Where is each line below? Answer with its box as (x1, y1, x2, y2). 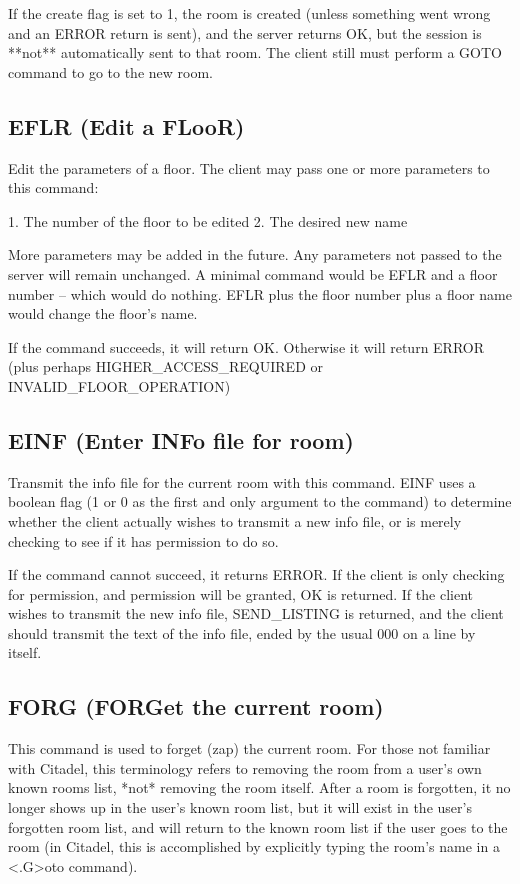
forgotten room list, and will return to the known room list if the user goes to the (8, 816, 508, 837)
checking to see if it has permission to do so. (8, 530, 279, 551)
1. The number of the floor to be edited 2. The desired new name (8, 210, 408, 231)
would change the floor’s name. (8, 303, 198, 324)
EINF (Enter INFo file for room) (8, 424, 354, 455)
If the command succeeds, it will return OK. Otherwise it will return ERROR (8, 336, 485, 357)
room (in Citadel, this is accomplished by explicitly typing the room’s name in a (8, 836, 500, 857)
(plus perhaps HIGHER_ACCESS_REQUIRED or (8, 356, 323, 377)
